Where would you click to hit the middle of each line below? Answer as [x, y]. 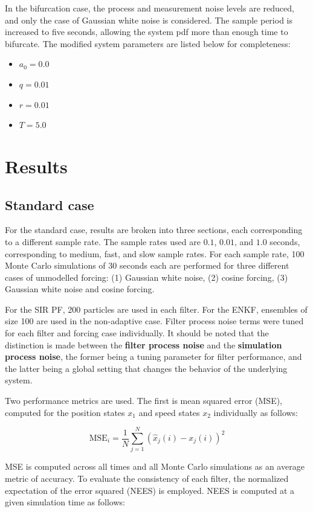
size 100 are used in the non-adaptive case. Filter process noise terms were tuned [154, 321]
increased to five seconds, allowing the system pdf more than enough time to [147, 32]
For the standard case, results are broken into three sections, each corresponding [154, 230]
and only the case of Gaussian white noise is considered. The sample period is [149, 20]
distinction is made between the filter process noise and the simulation [144, 344]
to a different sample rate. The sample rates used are [103, 241]
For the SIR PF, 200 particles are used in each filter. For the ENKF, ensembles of [156, 309]
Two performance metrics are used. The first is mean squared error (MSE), [144, 401]
